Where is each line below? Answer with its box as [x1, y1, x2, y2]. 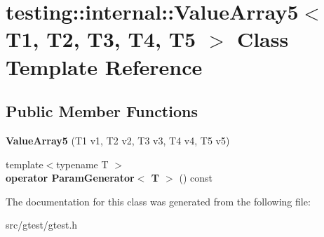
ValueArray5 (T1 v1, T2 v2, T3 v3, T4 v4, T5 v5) [6, 133, 230, 147]
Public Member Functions [6, 100, 198, 122]
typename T [56, 156, 109, 171]
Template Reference [6, 52, 203, 81]
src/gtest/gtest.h [6, 217, 78, 232]
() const [179, 170, 213, 185]
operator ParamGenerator [6, 170, 135, 185]
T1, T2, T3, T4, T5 [6, 25, 196, 53]
